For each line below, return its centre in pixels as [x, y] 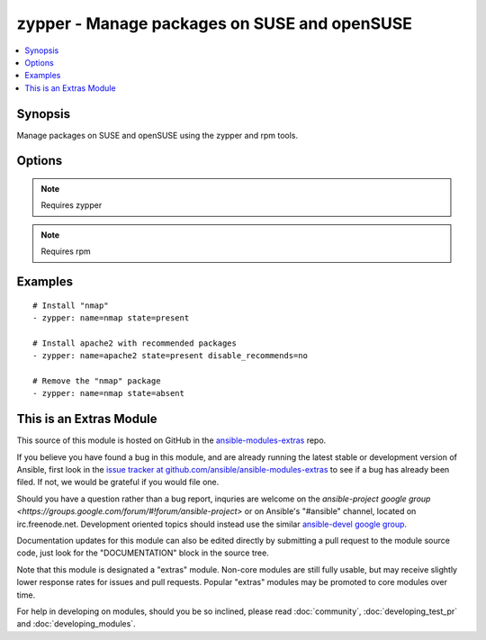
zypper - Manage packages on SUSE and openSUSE [215, 23]
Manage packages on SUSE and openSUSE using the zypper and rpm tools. [157, 135]
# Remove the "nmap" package [97, 381]
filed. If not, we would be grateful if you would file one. [118, 482]
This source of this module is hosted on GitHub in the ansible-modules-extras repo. [171, 440]
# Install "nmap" [71, 305]
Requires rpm [66, 251]
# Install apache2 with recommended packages [135, 343]
